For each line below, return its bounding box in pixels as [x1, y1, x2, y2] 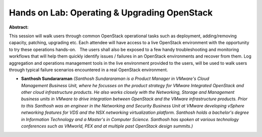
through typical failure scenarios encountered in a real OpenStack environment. [9, 67, 168, 73]
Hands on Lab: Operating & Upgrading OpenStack [9, 7, 213, 18]
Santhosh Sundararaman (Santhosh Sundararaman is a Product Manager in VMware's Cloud [21, 76, 210, 82]
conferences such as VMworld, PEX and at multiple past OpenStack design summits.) [21, 123, 194, 129]
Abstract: [9, 24, 29, 30]
